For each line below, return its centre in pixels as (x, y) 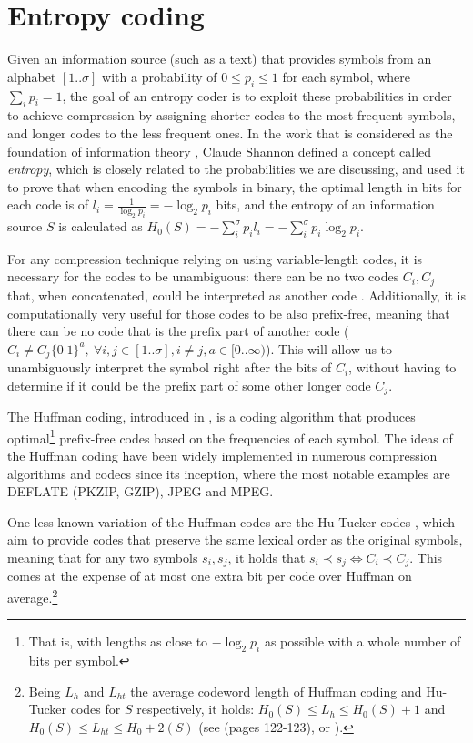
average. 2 (33, 596)
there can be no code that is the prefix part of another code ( (178, 331)
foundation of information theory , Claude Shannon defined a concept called (220, 151)
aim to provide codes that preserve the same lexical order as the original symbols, (235, 539)
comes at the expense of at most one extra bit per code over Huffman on (210, 576)
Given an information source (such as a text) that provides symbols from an (220, 59)
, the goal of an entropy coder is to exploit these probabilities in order (257, 95)
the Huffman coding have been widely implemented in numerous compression (222, 456)
